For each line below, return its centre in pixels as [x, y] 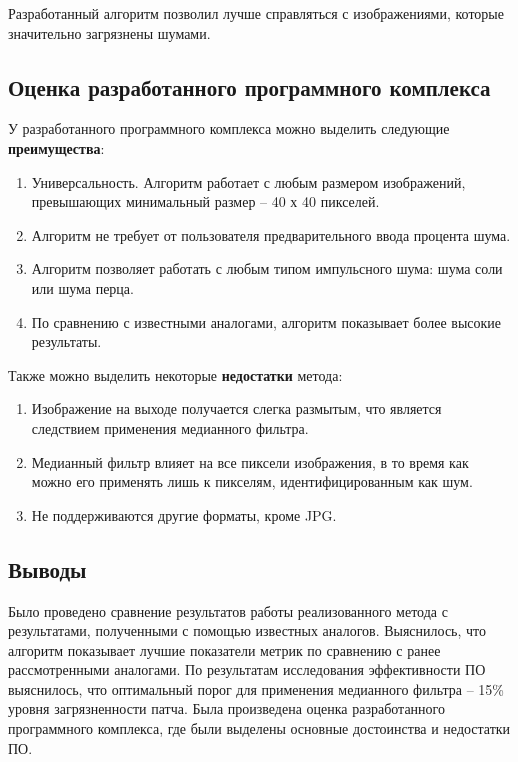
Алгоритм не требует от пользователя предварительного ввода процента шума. [271, 234]
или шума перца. [82, 287]
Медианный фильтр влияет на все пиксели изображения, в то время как [250, 461]
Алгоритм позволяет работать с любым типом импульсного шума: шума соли [267, 268]
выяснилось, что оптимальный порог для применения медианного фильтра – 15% [256, 688]
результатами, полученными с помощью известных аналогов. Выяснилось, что [247, 630]
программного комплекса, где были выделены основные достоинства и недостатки [259, 728]
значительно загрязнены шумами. [109, 32]
